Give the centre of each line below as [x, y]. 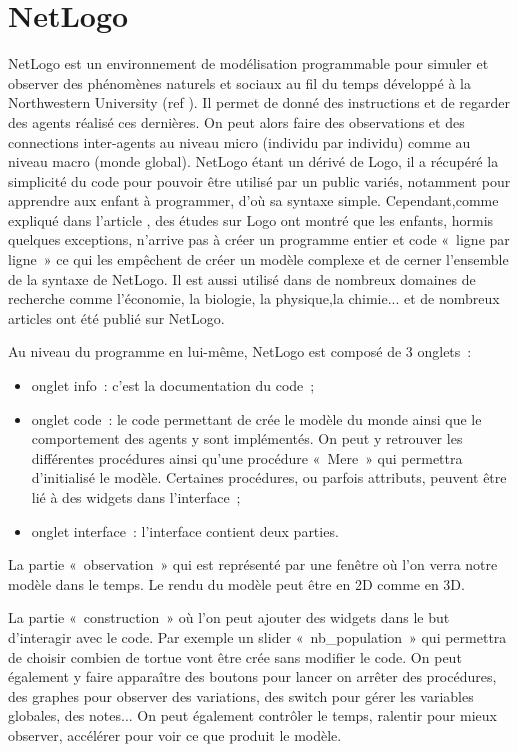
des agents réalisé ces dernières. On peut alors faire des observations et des [236, 121]
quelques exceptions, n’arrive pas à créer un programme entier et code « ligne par [259, 239]
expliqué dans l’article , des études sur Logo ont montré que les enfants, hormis [251, 219]
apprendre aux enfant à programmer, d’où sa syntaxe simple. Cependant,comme [253, 200]
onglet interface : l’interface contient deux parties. [185, 530]
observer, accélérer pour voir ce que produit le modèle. [175, 734]
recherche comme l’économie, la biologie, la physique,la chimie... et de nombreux [254, 298]
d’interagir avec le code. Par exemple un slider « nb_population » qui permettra [257, 636]
